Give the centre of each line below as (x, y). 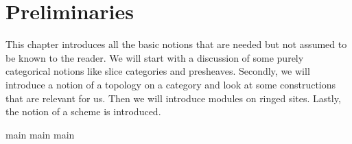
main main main (40, 134)
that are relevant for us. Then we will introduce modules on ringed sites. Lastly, (173, 98)
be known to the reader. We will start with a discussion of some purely (155, 57)
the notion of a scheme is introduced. (83, 111)
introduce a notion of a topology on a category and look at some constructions (171, 84)
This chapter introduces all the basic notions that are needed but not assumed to (176, 44)
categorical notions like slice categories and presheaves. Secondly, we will (158, 71)
